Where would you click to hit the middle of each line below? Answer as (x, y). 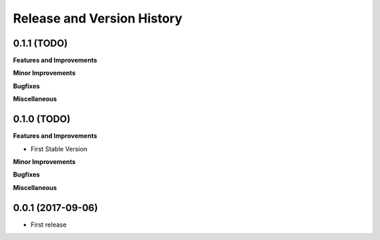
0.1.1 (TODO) (40, 43)
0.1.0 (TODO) (42, 119)
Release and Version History (98, 18)
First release (49, 225)
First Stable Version (59, 149)
